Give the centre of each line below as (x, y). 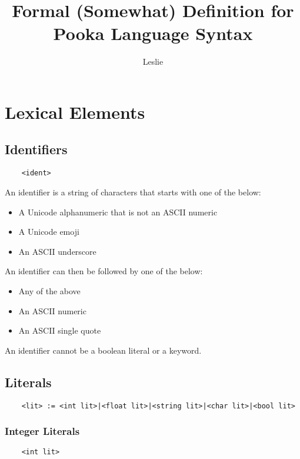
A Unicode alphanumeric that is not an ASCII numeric (118, 212)
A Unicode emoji (49, 232)
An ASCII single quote (60, 330)
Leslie (153, 61)
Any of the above (49, 290)
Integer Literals (42, 431)
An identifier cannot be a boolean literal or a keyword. (103, 350)
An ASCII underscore (57, 251)
